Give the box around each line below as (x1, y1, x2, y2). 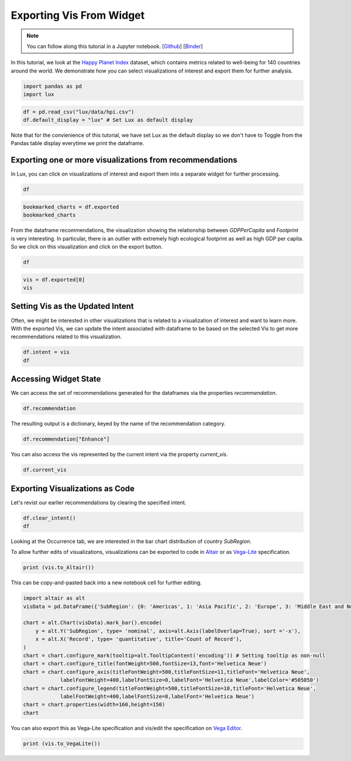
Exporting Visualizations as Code (11, 483, 135, 494)
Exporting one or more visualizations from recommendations (11, 155, 238, 165)
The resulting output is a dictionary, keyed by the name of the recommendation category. (11, 420, 226, 427)
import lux (23, 91, 54, 98)
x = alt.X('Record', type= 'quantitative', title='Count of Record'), (35, 636, 243, 643)
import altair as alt (23, 595, 85, 602)
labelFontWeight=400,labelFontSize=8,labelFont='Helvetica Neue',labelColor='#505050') (60, 677, 319, 684)
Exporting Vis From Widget (11, 9, 145, 22)
